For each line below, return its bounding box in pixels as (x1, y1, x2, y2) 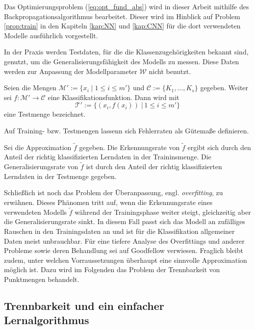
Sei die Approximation (4, 142, 72, 152)
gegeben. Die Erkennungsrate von (79, 142, 180, 152)
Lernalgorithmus (4, 312, 89, 328)
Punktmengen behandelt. (4, 274, 79, 284)
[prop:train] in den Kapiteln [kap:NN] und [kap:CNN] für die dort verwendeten (4, 21, 241, 31)
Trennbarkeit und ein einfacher (4, 298, 164, 313)
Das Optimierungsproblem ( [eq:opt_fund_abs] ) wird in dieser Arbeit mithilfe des (4, 1, 249, 11)
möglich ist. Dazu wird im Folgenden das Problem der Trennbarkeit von (4, 264, 220, 275)
